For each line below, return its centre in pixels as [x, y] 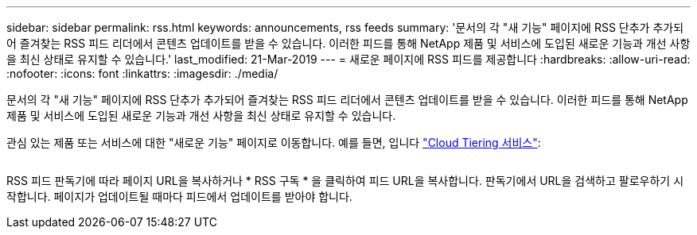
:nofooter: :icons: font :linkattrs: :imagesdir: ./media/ [142, 73]
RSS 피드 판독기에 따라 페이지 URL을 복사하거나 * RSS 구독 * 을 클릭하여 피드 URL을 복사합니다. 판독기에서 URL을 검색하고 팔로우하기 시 [345, 181]
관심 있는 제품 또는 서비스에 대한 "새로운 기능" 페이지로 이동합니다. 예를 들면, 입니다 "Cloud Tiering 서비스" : [274, 143]
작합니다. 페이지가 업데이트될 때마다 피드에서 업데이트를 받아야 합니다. [179, 196]
